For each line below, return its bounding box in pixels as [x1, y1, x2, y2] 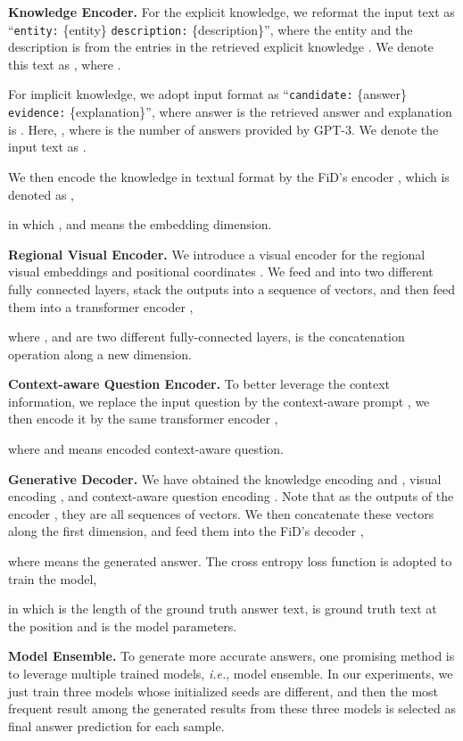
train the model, [8, 569, 97, 588]
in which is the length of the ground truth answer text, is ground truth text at [8, 599, 437, 618]
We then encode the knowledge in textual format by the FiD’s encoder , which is [8, 167, 450, 185]
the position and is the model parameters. [8, 616, 237, 635]
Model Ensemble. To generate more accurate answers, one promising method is [8, 646, 455, 665]
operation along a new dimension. [8, 344, 192, 363]
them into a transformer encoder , [8, 297, 194, 316]
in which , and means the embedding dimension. [8, 215, 272, 234]
